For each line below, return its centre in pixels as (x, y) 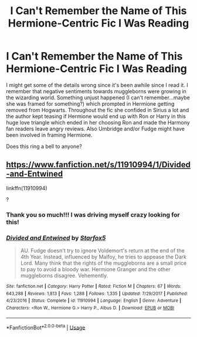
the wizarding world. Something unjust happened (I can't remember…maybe (98, 97)
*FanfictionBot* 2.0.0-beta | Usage (46, 327)
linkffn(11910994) (27, 188)
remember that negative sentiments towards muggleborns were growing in (96, 91)
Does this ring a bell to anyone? (44, 146)
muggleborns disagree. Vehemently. (64, 275)
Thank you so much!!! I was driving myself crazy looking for (93, 214)
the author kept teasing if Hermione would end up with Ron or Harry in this (96, 116)
